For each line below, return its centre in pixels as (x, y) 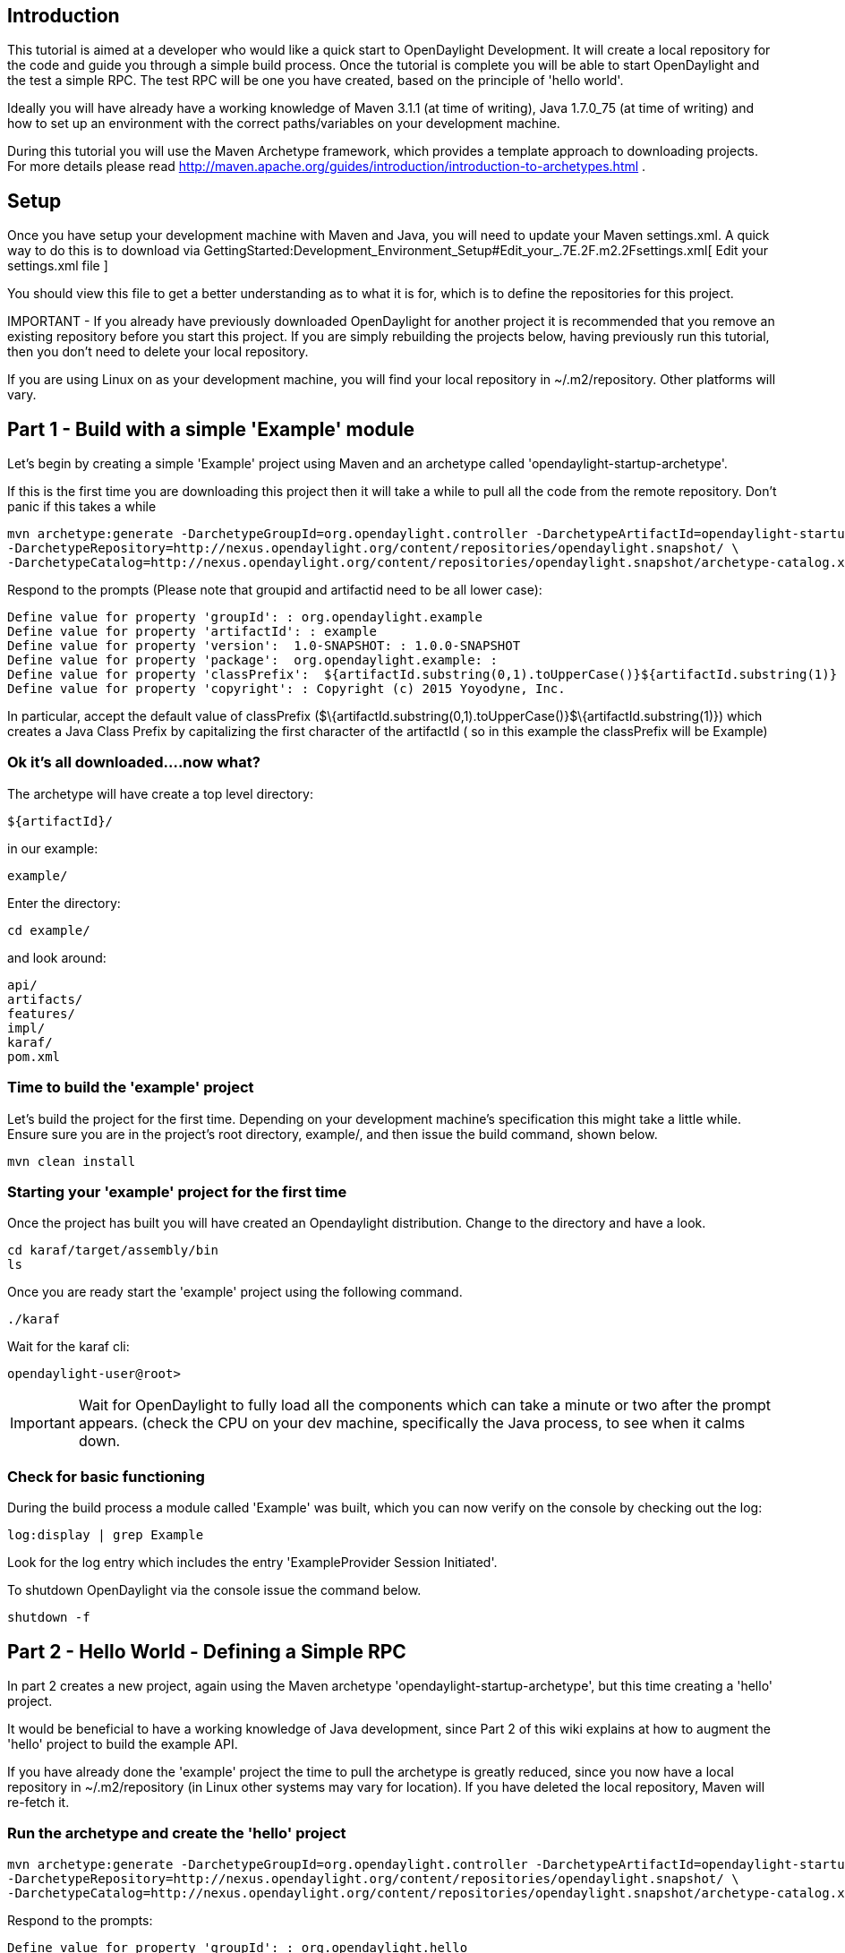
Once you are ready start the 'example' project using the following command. (235, 1292)
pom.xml (34, 1056)
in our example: (53, 848)
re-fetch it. (38, 1802)
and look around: (57, 957)
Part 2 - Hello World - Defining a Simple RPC (207, 1651)
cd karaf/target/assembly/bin (113, 1251)
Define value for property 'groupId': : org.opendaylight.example (245, 617)
